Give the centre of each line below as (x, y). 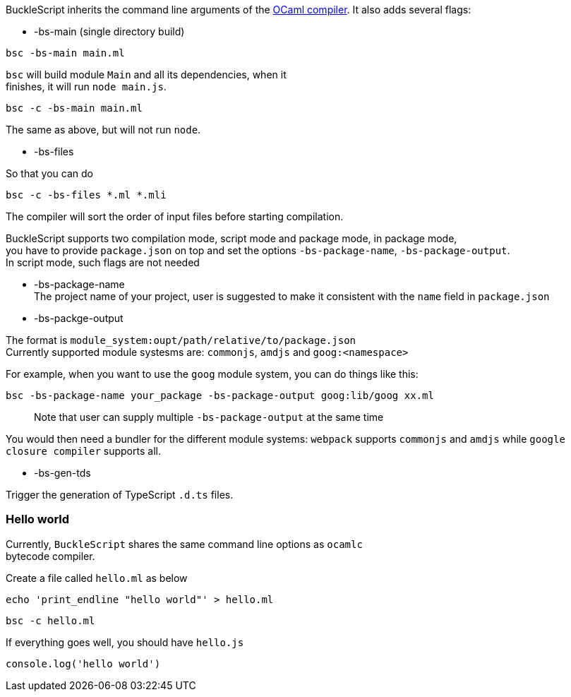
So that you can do (49, 173)
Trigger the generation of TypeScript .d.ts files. (120, 495)
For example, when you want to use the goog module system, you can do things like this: (212, 374)
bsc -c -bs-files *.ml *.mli (86, 195)
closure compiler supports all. (83, 451)
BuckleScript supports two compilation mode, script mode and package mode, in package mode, (232, 238)
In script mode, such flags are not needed (103, 262)
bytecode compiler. (50, 556)
